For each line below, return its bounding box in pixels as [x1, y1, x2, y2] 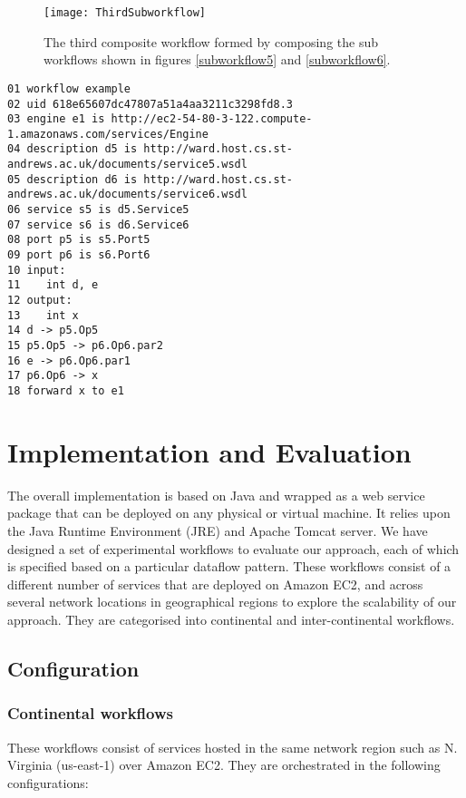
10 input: [7, 263, 66, 277]
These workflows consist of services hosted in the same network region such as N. [7, 737, 458, 756]
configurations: [7, 773, 89, 792]
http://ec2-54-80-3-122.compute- [111, 112, 313, 126]
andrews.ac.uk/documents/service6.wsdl [7, 188, 248, 201]
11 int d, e [7, 278, 99, 292]
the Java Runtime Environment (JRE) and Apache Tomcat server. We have [7, 521, 428, 540]
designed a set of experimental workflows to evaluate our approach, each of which [7, 539, 460, 558]
